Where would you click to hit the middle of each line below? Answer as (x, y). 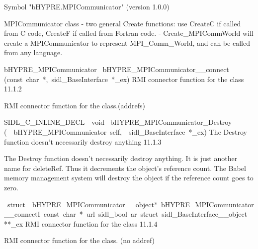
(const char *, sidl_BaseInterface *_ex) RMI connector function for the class (124, 79)
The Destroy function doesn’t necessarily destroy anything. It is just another (121, 158)
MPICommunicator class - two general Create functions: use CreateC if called (123, 23)
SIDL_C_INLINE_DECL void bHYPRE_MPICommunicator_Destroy (118, 122)
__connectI (22, 214)
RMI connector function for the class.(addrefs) (75, 105)
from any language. (33, 52)
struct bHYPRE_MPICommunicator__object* (82, 204)
